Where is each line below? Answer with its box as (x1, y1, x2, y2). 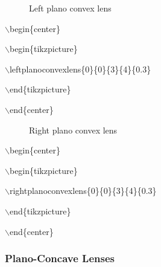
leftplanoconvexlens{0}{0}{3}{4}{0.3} (9, 62, 151, 75)
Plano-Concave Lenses (5, 251, 115, 266)
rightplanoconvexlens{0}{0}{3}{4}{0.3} (9, 184, 157, 197)
